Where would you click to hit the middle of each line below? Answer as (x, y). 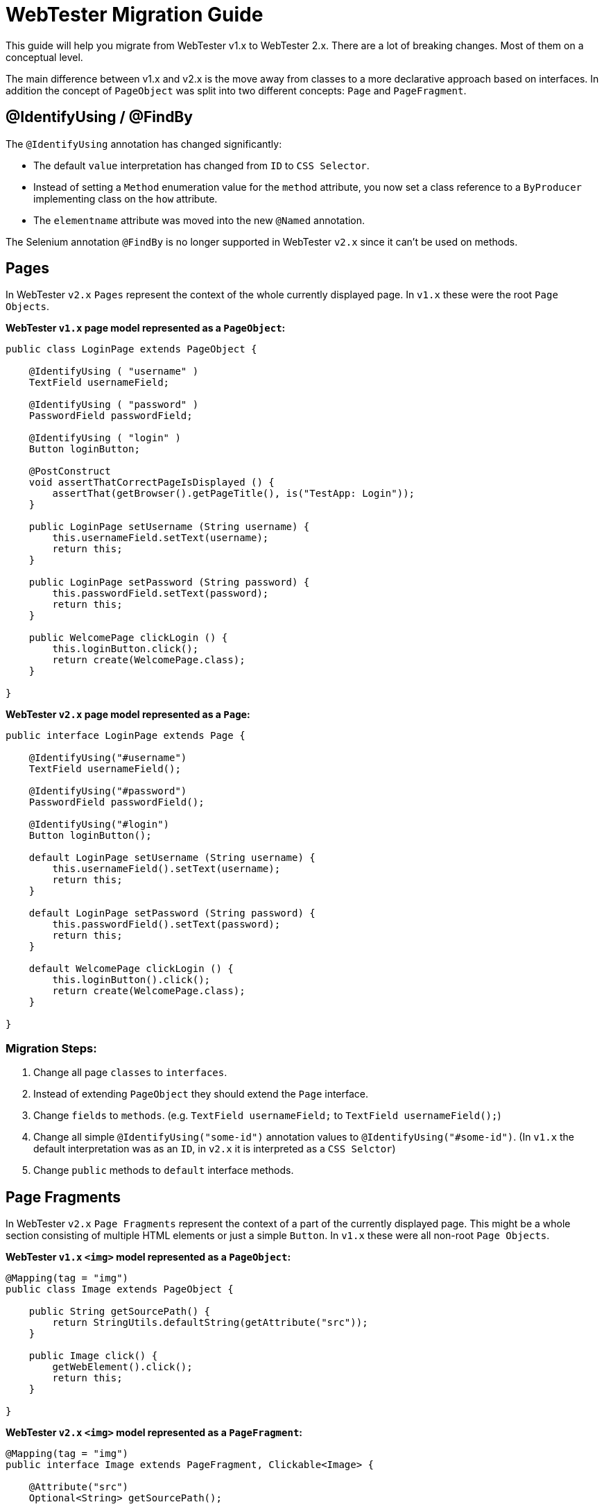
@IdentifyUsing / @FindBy (99, 117)
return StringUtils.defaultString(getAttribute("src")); (210, 1323)
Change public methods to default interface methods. (164, 1170)
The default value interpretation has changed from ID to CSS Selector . (201, 165)
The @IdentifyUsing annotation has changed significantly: (144, 144)
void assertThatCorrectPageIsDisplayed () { (152, 483)
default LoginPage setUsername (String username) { (172, 858)
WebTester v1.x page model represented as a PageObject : (146, 328)
